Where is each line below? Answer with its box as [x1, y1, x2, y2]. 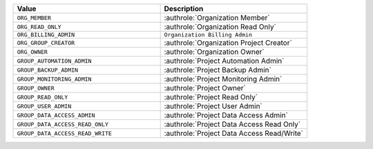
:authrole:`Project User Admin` [164, 101, 262, 110]
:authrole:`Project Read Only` [164, 92, 258, 101]
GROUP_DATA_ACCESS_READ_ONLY [17, 121, 109, 128]
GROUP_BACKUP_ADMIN [17, 66, 79, 74]
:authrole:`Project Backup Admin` [164, 66, 272, 74]
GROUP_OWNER [17, 84, 55, 92]
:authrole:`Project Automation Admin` [164, 56, 285, 66]
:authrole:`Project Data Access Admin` [164, 110, 288, 120]
